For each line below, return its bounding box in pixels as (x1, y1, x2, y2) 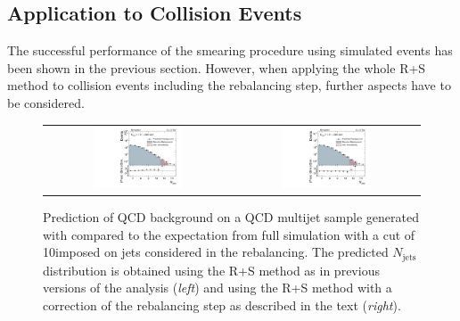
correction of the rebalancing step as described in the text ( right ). (43, 295, 401, 314)
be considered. (7, 93, 85, 111)
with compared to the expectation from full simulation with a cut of (43, 225, 415, 243)
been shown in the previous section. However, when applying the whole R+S (7, 58, 426, 77)
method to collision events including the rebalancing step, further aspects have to (7, 76, 451, 95)
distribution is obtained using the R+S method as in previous (43, 260, 380, 279)
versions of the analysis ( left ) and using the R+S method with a (43, 278, 392, 297)
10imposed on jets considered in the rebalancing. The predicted (43, 243, 389, 261)
